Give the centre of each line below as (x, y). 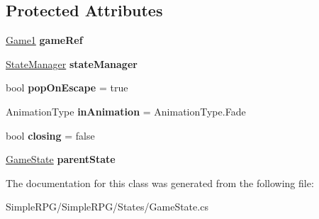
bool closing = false (50, 135)
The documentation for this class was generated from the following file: (160, 182)
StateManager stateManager (72, 63)
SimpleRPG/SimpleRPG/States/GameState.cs (107, 207)
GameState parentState (61, 159)
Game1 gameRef (44, 40)
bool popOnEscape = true (67, 88)
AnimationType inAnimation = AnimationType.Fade (126, 111)
